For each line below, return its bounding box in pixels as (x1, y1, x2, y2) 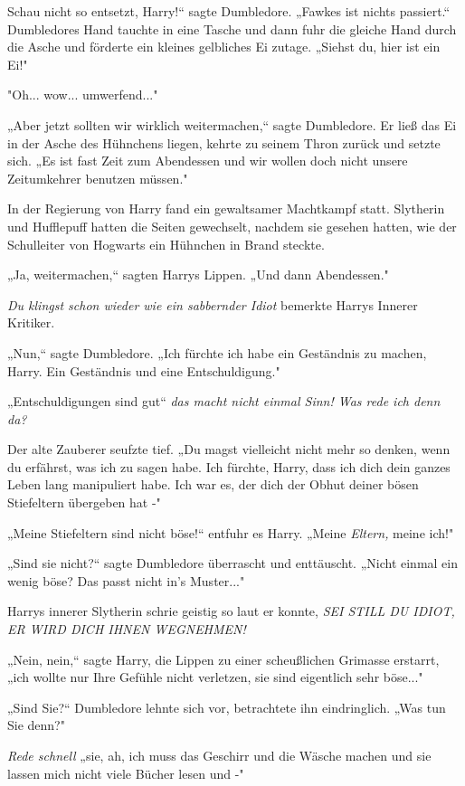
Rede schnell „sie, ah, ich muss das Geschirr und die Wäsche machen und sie (7, 746, 432, 764)
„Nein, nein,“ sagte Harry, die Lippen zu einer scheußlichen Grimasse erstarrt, (7, 649, 440, 668)
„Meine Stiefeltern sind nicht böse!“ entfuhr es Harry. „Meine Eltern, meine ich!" (7, 523, 454, 542)
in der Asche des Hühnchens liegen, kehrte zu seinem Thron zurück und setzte (7, 133, 441, 152)
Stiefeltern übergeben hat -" (7, 493, 161, 512)
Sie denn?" (7, 715, 65, 734)
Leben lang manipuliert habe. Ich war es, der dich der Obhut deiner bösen (7, 475, 419, 494)
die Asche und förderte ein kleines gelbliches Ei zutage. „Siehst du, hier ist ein (7, 37, 441, 56)
